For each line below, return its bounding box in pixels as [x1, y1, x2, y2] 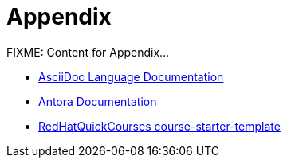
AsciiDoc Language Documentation [38, 69, 224, 84]
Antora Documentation [38, 94, 157, 108]
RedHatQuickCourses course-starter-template [38, 119, 281, 133]
